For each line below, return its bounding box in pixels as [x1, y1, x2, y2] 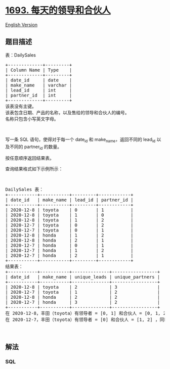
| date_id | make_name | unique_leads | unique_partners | [5, 274, 160, 280]
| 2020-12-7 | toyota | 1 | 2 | [5, 289, 160, 295]
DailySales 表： [5, 187, 44, 193]
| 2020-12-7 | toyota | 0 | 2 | [5, 222, 134, 228]
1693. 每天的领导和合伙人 [5, 5, 111, 16]
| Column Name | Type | [5, 67, 72, 73]
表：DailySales [5, 52, 36, 58]
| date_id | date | [5, 77, 72, 83]
